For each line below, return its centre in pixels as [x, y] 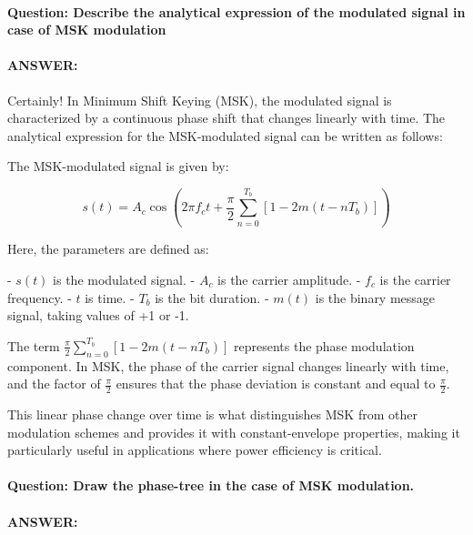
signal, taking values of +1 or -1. [98, 315]
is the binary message [375, 297]
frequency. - [40, 297]
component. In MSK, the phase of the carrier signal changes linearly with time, [228, 365]
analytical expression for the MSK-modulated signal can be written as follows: [225, 135]
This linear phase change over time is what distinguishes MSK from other [212, 414]
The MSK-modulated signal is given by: [118, 166]
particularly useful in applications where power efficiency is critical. [195, 450]
